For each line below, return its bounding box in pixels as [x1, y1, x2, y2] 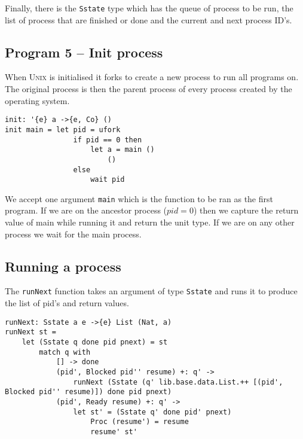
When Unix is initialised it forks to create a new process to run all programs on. [5, 71, 299, 83]
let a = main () [90, 145, 155, 154]
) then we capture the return [193, 204, 299, 217]
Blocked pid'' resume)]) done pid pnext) [5, 388, 172, 397]
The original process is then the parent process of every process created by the [5, 83, 292, 95]
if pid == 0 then [73, 135, 142, 144]
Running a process [5, 257, 121, 275]
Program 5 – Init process [5, 42, 163, 61]
